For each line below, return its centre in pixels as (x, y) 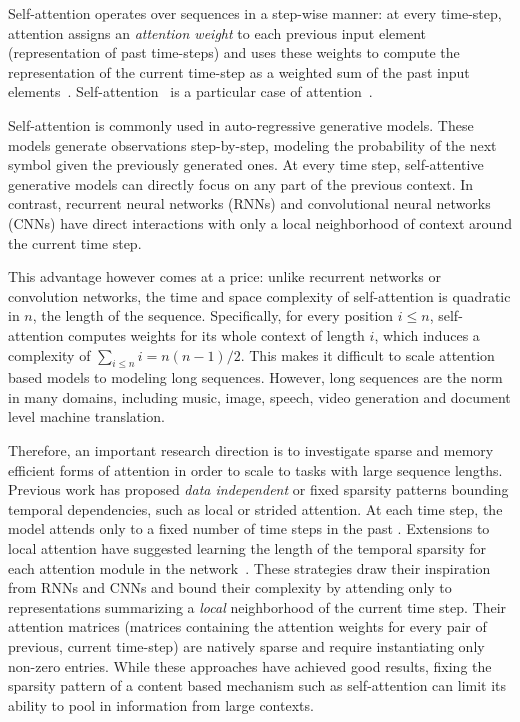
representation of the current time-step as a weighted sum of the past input (239, 71)
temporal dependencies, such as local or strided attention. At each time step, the (255, 508)
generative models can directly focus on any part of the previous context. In (241, 183)
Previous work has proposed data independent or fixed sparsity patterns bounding (258, 489)
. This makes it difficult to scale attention (367, 354)
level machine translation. (86, 416)
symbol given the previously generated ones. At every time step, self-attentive (246, 164)
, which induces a (427, 334)
